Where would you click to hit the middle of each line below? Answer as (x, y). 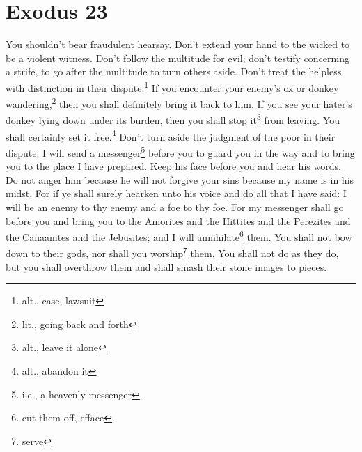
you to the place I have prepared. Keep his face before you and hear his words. (173, 166)
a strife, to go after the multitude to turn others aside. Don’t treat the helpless (174, 71)
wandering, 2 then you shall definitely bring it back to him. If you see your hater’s (179, 103)
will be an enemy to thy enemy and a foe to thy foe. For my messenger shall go (175, 206)
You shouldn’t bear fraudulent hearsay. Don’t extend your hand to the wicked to (178, 44)
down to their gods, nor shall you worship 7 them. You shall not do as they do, (172, 252)
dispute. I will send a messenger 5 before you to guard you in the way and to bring (180, 151)
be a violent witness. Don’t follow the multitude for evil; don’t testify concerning (178, 57)
